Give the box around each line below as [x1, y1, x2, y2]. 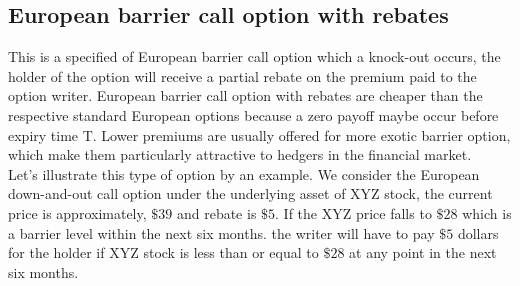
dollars [457, 222, 499, 243]
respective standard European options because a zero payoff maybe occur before [8, 104, 499, 125]
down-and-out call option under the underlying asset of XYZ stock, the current [8, 183, 493, 204]
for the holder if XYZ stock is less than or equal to [8, 242, 319, 263]
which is [462, 202, 512, 223]
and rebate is [176, 202, 257, 223]
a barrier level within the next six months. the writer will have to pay [8, 222, 435, 243]
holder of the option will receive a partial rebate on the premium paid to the [8, 65, 477, 86]
